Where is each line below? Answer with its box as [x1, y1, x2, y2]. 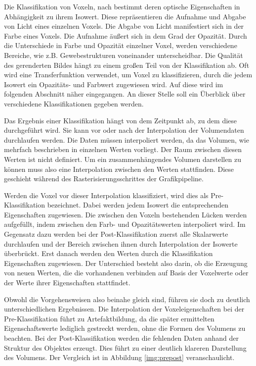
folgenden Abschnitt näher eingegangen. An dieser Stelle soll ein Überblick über [4, 89, 246, 99]
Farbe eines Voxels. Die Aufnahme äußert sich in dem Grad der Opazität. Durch [4, 30, 247, 41]
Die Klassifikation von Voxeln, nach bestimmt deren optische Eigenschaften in [4, 1, 240, 11]
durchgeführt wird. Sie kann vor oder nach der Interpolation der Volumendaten [4, 125, 244, 135]
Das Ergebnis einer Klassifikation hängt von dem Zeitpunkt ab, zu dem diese [4, 115, 237, 125]
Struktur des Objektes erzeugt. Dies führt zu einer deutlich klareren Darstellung [4, 342, 247, 353]
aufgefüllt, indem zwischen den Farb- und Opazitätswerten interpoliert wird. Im [4, 219, 246, 229]
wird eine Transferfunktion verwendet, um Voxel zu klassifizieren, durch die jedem [4, 69, 253, 80]
